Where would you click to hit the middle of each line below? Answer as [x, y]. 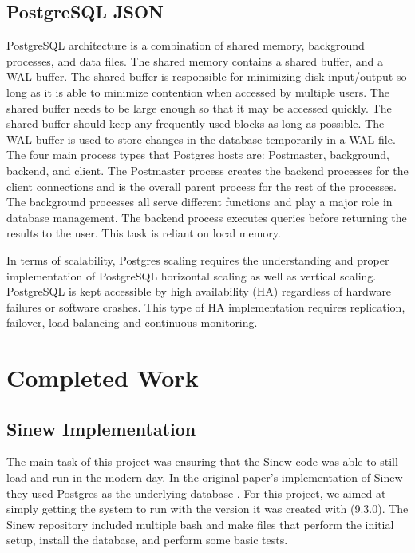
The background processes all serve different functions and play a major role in [200, 202]
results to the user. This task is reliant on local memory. [144, 233]
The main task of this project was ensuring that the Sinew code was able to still [202, 461]
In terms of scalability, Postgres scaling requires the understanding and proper [198, 259]
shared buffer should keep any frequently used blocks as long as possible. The [196, 123]
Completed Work [103, 378]
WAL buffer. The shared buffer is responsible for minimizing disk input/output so [207, 76]
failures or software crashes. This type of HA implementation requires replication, [206, 306]
